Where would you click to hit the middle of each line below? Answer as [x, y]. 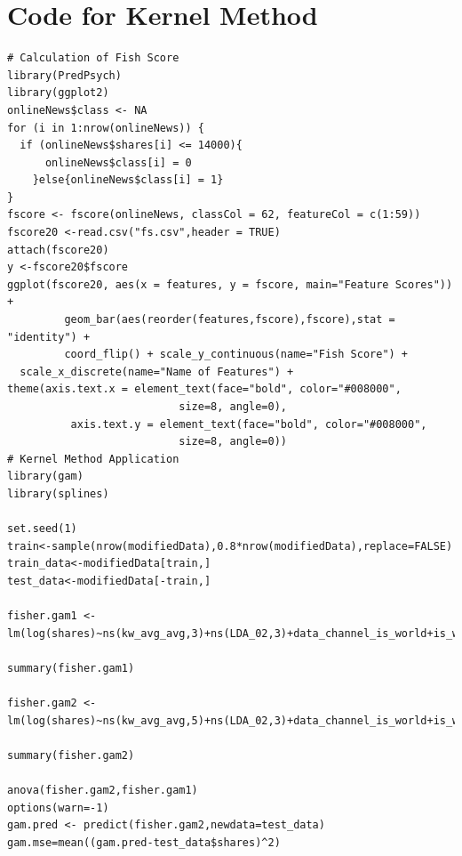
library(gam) [45, 476]
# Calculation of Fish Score [93, 58]
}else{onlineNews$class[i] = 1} [128, 180]
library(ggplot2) [58, 93]
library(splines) [58, 493]
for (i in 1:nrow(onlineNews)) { [106, 128]
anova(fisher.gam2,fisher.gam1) [103, 791]
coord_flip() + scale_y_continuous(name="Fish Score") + [236, 355]
